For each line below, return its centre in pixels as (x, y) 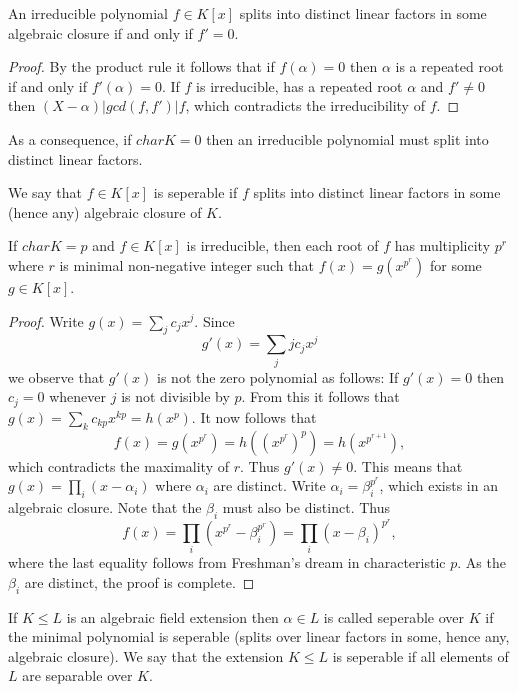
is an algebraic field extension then (172, 616)
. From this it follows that (320, 396)
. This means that (408, 465)
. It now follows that (254, 416)
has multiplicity (442, 245)
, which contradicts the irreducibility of (305, 105)
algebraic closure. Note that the (105, 506)
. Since (214, 320)
